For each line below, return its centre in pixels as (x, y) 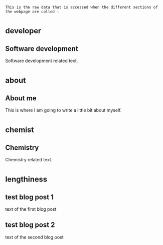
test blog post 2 (30, 225)
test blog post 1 (30, 197)
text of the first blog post (31, 209)
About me (21, 98)
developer (23, 31)
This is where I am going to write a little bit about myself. (63, 110)
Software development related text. (42, 61)
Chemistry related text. (29, 160)
